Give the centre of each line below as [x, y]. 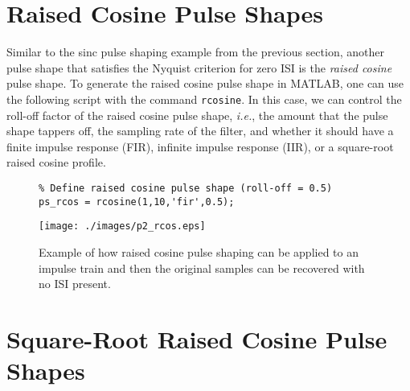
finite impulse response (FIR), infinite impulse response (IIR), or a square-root [200, 146]
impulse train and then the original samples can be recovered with [202, 268]
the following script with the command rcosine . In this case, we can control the [204, 99]
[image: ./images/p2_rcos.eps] [122, 226]
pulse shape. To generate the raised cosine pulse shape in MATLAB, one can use [205, 83]
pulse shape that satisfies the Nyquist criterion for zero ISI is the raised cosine [199, 67]
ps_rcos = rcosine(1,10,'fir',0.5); [137, 202]
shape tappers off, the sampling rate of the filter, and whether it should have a [200, 131]
